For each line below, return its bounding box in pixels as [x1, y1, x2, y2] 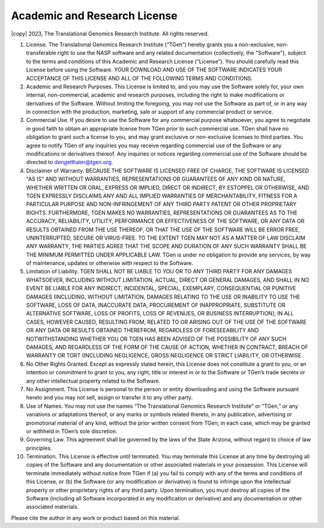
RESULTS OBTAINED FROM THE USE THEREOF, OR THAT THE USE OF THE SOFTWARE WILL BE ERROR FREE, [26, 226, 300, 233]
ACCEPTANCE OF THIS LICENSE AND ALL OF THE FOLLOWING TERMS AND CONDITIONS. [26, 74, 253, 82]
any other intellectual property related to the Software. [26, 377, 161, 384]
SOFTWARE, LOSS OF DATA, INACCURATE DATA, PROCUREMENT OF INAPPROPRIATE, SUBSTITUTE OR [26, 302, 286, 309]
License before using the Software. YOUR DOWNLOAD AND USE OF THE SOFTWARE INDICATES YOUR [26, 66, 282, 73]
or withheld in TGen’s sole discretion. [26, 427, 118, 435]
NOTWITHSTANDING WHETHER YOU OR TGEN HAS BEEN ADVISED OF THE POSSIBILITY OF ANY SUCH [26, 335, 287, 342]
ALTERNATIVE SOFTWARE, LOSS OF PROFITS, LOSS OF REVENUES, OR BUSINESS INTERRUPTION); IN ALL [26, 310, 294, 317]
